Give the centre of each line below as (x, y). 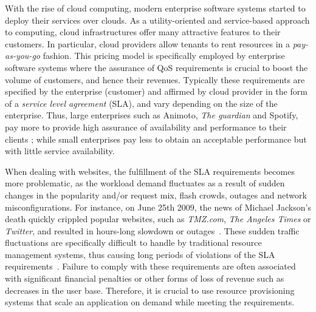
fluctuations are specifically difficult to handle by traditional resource (133, 242)
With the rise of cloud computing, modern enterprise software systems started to (155, 8)
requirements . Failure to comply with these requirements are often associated (150, 266)
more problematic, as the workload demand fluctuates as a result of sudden (145, 183)
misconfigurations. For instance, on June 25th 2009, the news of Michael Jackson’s (158, 207)
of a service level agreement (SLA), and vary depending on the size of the (141, 103)
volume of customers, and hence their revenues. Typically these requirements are (155, 79)
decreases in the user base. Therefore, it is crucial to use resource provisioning (150, 290)
